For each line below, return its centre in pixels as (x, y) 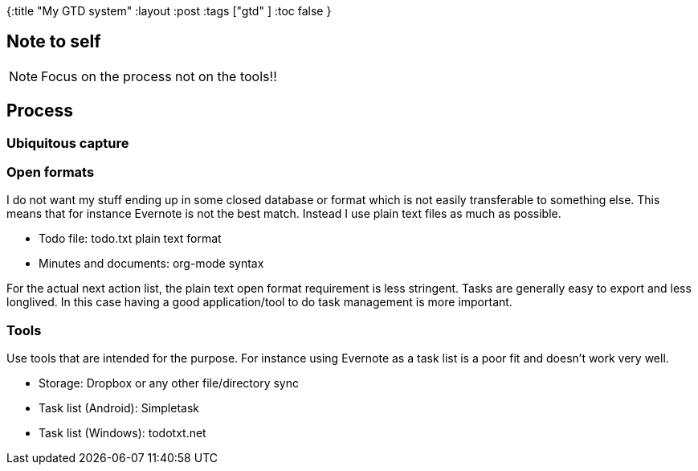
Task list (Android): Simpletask (119, 408)
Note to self (54, 42)
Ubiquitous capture (68, 143)
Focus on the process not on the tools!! (159, 76)
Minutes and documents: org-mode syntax (151, 264)
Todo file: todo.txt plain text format (130, 239)
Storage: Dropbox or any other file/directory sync (169, 383)
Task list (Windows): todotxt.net (122, 433)
